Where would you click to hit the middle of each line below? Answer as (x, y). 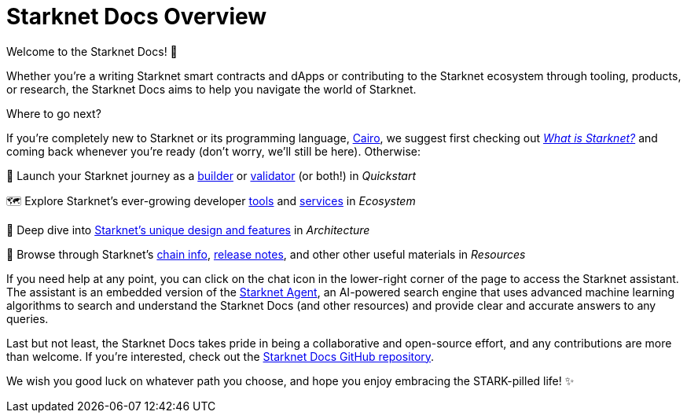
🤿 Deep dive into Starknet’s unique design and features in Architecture (188, 230)
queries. (28, 318)
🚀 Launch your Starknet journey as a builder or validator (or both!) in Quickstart (211, 175)
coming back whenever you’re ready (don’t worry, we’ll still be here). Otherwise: (213, 151)
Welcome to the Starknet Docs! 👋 (92, 51)
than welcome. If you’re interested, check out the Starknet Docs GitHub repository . (220, 356)
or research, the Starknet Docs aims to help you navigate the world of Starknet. (211, 89)
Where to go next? (54, 113)
